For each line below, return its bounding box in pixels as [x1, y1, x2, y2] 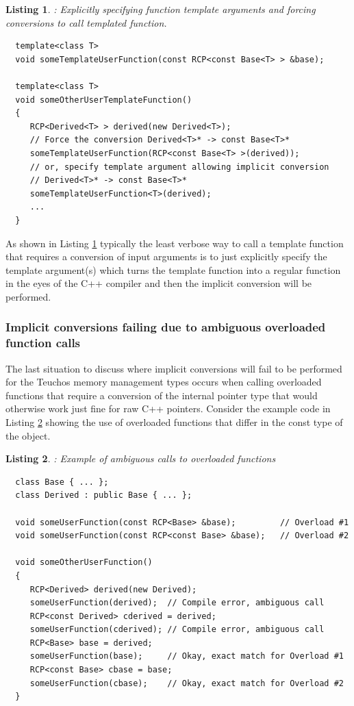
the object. [5, 428, 51, 442]
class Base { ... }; [15, 477, 109, 487]
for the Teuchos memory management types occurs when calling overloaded [5, 375, 322, 389]
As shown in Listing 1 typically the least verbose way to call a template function [5, 236, 344, 250]
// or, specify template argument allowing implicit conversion [29, 162, 329, 172]
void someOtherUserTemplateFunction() [15, 94, 192, 105]
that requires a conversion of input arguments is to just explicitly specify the [5, 249, 327, 264]
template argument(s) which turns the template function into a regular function [5, 262, 341, 277]
